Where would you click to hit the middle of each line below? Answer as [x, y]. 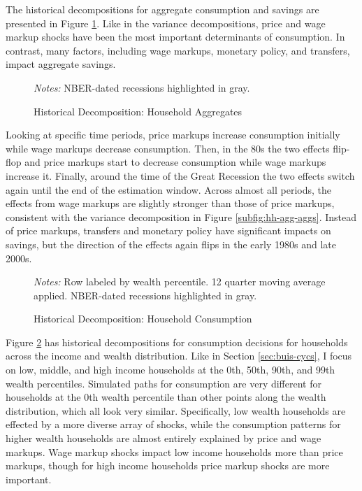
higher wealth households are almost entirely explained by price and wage [164, 438]
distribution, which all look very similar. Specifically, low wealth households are [176, 410]
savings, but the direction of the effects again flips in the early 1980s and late [171, 244]
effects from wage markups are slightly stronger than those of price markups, [170, 203]
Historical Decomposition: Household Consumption [143, 319]
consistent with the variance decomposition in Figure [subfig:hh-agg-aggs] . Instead [181, 216]
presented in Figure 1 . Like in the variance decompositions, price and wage [166, 23]
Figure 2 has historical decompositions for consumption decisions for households [177, 342]
